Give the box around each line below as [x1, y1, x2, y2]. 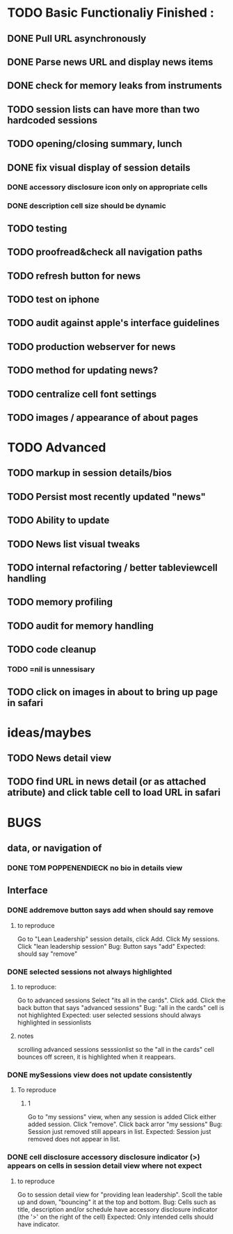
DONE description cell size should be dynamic [7, 201, 167, 211]
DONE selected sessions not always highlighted [7, 967, 172, 977]
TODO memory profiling [7, 596, 113, 608]
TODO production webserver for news [7, 341, 176, 353]
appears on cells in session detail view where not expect [7, 1161, 202, 1171]
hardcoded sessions [7, 114, 97, 126]
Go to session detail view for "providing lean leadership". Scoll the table [17, 1190, 223, 1199]
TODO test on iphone [7, 294, 99, 305]
